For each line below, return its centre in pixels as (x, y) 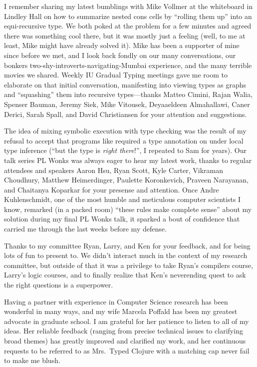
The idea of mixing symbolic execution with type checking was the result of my (125, 131)
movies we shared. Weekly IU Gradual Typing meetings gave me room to (116, 75)
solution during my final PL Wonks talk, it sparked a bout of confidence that (122, 219)
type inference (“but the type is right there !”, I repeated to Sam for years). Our (126, 150)
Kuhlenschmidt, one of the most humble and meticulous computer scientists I (123, 199)
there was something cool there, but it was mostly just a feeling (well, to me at (125, 35)
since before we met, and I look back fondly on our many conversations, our (120, 55)
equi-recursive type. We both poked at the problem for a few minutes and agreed (128, 26)
